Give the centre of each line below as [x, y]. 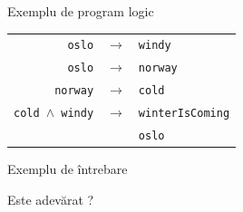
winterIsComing [184, 114]
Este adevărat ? [51, 199]
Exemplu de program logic [81, 11]
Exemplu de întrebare [68, 169]
